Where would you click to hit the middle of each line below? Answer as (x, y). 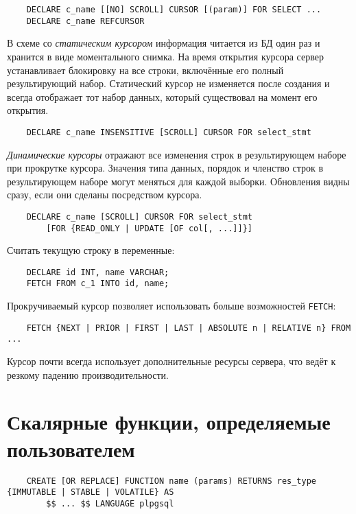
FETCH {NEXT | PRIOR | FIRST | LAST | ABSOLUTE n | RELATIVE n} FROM (189, 328)
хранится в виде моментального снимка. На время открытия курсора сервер (165, 56)
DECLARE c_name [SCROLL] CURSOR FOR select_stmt (139, 217)
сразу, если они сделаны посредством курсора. (105, 195)
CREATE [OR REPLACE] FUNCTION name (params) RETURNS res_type (171, 481)
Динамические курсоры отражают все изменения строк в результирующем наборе (177, 154)
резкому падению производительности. (88, 374)
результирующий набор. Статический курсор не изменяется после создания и (168, 83)
